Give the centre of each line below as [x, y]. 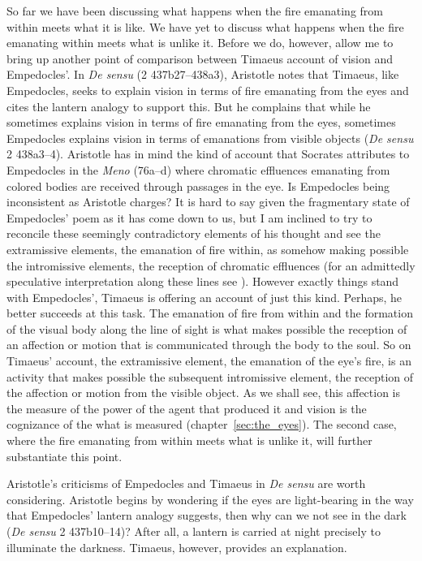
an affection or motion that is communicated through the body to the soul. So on [209, 345]
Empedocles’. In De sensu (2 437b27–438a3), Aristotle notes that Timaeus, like [203, 74]
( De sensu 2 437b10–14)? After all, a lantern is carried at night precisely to [194, 531]
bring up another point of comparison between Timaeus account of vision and [200, 58]
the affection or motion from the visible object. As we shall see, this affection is [204, 393]
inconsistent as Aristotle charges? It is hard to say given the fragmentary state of [208, 202]
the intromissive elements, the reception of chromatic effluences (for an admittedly [211, 265]
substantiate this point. [65, 456]
